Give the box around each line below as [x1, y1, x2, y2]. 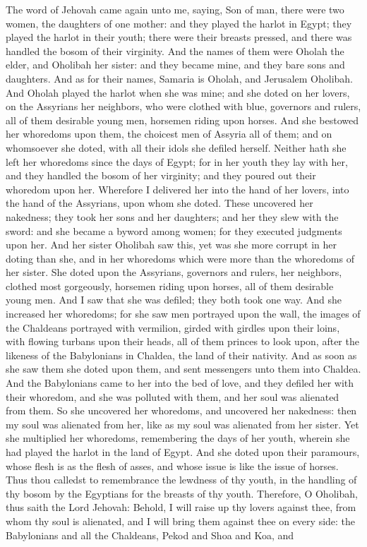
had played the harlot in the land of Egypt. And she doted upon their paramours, [6, 445, 360, 459]
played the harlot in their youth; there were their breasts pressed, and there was [6, 30, 352, 44]
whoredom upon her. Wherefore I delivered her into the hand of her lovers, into [6, 181, 349, 196]
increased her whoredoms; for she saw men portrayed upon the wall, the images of [6, 306, 361, 321]
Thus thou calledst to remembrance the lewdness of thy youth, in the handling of [6, 472, 357, 487]
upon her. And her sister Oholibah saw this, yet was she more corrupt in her [6, 237, 337, 252]
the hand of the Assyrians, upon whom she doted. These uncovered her [6, 196, 313, 210]
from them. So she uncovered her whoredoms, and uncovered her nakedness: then [6, 403, 357, 418]
